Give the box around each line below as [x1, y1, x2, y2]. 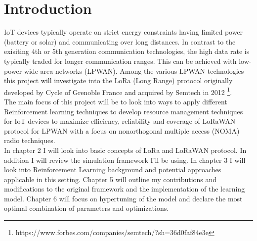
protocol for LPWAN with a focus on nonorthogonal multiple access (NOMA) [4, 125, 240, 136]
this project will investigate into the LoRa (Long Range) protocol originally [4, 75, 233, 86]
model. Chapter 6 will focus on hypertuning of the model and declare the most [4, 193, 243, 203]
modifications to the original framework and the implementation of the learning [4, 184, 245, 194]
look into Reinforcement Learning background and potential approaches [4, 164, 221, 175]
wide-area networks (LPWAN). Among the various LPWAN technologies [24, 65, 244, 76]
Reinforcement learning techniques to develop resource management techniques [4, 106, 243, 116]
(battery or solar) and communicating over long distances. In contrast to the [4, 36, 236, 47]
